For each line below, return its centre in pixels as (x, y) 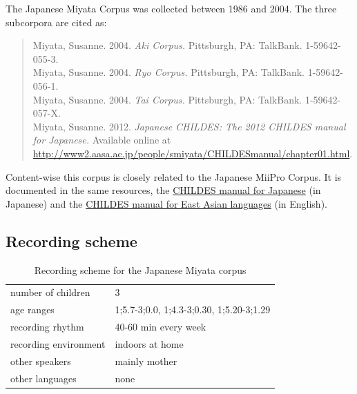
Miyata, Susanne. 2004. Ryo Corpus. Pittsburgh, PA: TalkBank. (169, 72)
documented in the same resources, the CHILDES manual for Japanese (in (163, 190)
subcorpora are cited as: (56, 22)
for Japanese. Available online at (102, 140)
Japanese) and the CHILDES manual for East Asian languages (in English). (166, 203)
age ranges (32, 309)
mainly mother (146, 361)
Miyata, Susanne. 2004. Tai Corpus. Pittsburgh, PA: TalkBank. (167, 99)
